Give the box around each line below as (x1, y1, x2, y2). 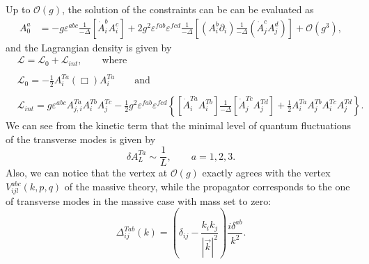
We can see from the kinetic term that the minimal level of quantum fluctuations (6, 118, 352, 133)
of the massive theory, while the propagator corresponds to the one (64, 179, 350, 193)
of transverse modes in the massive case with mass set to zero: (6, 193, 272, 208)
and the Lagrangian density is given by (6, 40, 172, 54)
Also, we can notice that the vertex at (6, 165, 168, 180)
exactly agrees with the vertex (202, 165, 331, 180)
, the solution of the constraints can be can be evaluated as (62, 2, 314, 16)
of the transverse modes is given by (6, 131, 156, 146)
